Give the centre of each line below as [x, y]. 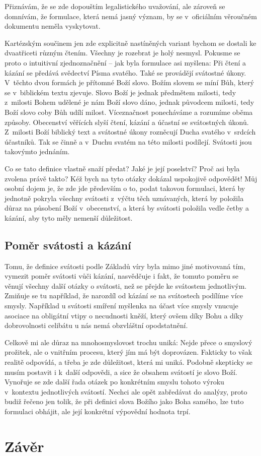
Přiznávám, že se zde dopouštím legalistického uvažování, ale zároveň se [115, 6]
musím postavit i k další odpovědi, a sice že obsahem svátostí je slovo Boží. [121, 372]
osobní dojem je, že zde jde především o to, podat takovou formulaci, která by [125, 188]
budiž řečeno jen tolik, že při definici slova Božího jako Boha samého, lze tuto [124, 401]
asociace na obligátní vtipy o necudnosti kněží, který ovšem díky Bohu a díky [124, 315]
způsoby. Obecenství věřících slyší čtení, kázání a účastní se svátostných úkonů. [127, 122]
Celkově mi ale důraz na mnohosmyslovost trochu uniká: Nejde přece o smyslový [128, 342]
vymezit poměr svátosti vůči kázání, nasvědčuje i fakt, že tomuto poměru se [122, 276]
